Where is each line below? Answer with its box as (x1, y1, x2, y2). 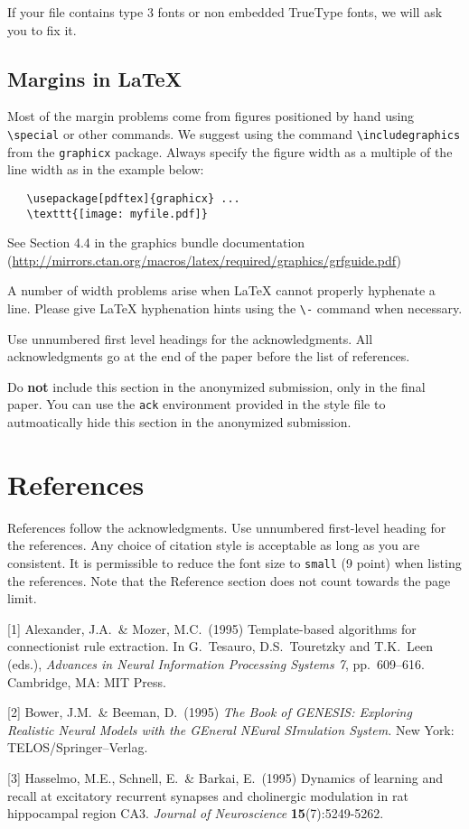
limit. (7, 589, 37, 608)
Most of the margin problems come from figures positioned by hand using (7, 107, 415, 126)
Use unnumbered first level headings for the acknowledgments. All (7, 329, 373, 348)
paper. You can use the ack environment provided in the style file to (7, 395, 386, 414)
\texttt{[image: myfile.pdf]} (26, 207, 208, 220)
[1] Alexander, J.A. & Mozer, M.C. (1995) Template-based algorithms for (7, 619, 417, 638)
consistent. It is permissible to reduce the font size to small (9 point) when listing (7, 553, 462, 572)
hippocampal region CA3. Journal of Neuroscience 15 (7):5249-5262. (7, 804, 384, 823)
